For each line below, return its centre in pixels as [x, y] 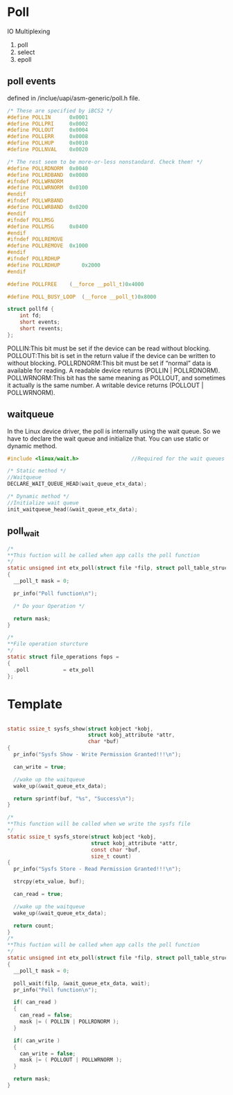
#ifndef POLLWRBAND [35, 201]
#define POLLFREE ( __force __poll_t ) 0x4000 [76, 284]
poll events [32, 82]
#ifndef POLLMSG [31, 220]
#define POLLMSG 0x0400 [48, 226]
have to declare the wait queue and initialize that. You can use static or [108, 439]
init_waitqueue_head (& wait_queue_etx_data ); [72, 509]
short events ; [40, 322]
